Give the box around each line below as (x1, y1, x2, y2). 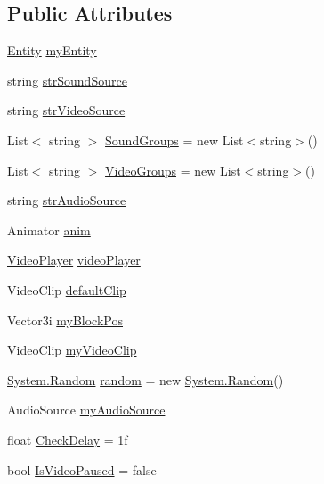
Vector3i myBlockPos (7, 310, 123, 329)
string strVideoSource (7, 101, 126, 119)
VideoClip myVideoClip (7, 340, 137, 359)
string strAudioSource (7, 191, 126, 209)
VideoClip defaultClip (7, 280, 126, 299)
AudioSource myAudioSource (7, 400, 166, 419)
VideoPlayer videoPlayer (7, 250, 141, 269)
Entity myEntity (7, 41, 97, 60)
